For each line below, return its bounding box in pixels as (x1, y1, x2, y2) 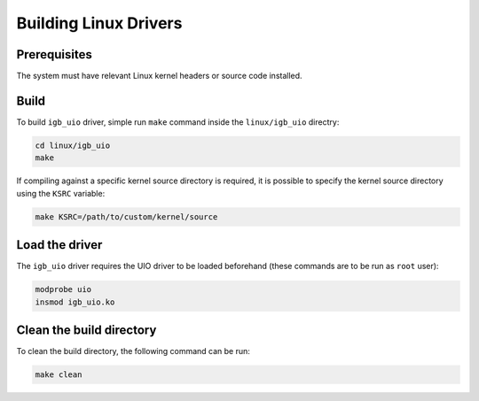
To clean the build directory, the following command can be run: (16, 346, 250, 357)
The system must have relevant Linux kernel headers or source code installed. (16, 71, 302, 81)
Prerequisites (16, 47, 92, 62)
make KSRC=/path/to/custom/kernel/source (35, 212, 218, 221)
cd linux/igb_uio (35, 140, 111, 150)
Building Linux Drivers (16, 13, 183, 33)
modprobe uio (35, 284, 92, 295)
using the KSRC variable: (16, 188, 106, 198)
